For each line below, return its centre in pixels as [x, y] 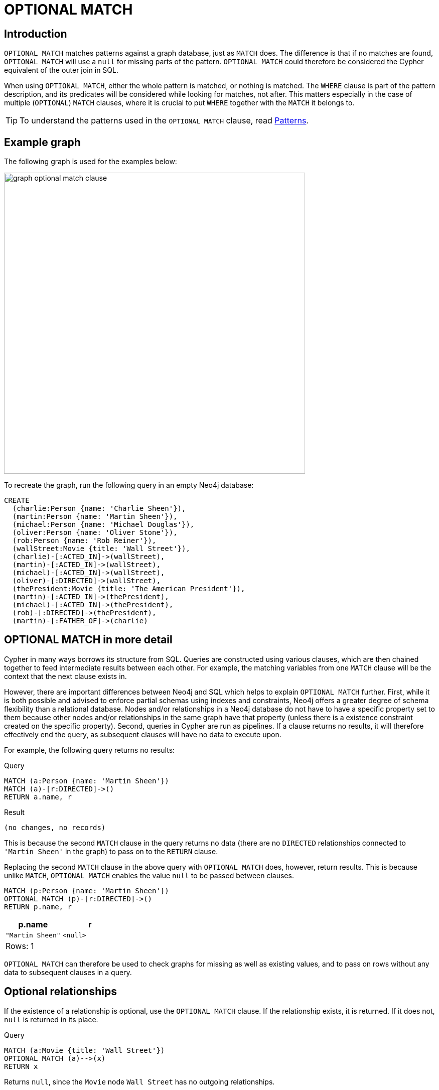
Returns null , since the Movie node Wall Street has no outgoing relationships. [139, 1081]
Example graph [42, 142]
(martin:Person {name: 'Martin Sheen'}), [95, 517]
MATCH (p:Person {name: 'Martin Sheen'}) [87, 891]
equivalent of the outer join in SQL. [61, 70]
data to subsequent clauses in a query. [68, 972]
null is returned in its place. [51, 1019]
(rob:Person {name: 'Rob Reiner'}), [84, 541]
